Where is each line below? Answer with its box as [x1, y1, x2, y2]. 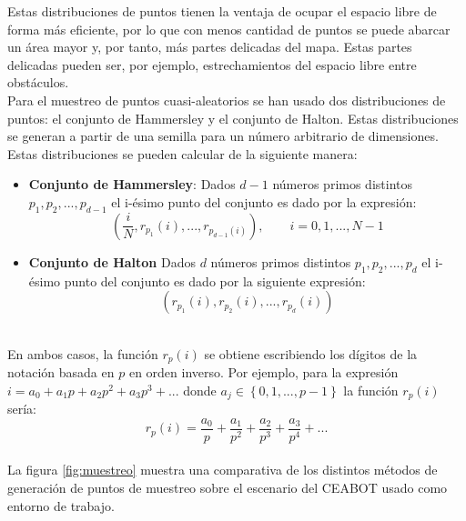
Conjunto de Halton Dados [28, 252, 196, 271]
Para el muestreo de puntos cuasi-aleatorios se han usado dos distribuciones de [7, 90, 446, 109]
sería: [7, 399, 37, 418]
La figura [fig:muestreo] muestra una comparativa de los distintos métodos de [7, 460, 438, 479]
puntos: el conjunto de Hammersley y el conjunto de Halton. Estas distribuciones [7, 108, 459, 127]
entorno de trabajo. [7, 496, 115, 515]
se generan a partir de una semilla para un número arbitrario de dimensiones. [7, 126, 439, 145]
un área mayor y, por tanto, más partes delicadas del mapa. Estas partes [7, 37, 412, 56]
